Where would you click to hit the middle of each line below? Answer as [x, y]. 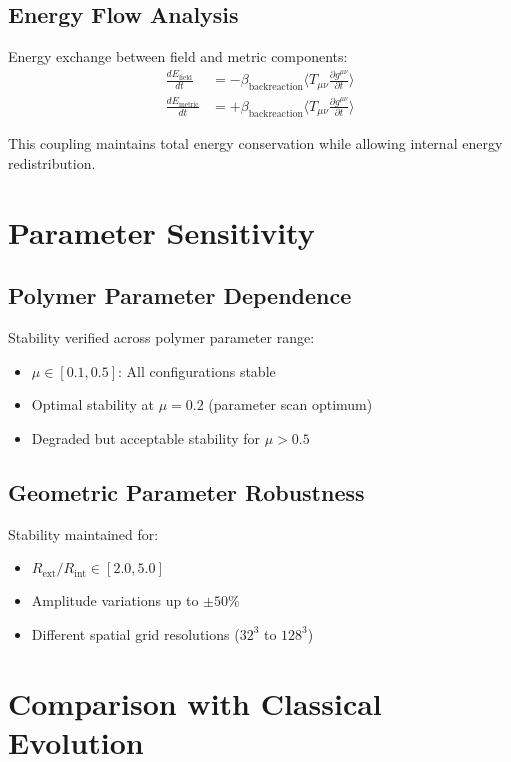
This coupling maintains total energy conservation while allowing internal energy [255, 143]
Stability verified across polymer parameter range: [161, 337]
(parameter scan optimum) [290, 404]
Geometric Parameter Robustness [186, 491]
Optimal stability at [93, 404]
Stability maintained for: [83, 533]
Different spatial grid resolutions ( [135, 633]
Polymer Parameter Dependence [180, 295]
